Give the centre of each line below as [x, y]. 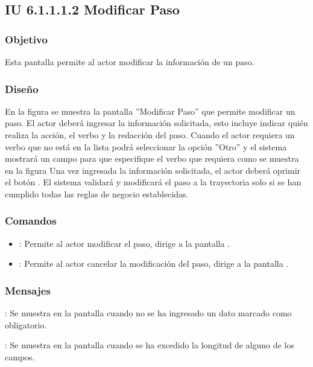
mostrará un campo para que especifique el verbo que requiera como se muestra [152, 158]
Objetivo [26, 39]
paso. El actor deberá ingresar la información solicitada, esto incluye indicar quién [156, 123]
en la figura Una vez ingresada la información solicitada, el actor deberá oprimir [153, 170]
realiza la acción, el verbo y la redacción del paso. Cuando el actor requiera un [150, 135]
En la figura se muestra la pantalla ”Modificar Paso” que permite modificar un [150, 111]
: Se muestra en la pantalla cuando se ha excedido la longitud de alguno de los [150, 345]
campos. [20, 356]
